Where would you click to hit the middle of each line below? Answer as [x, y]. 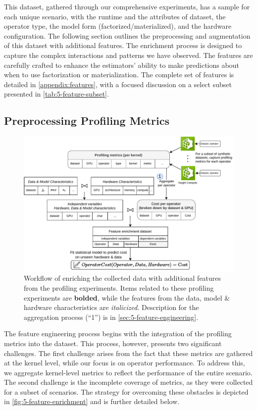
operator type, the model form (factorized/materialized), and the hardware [118, 26]
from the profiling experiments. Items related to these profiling [119, 287]
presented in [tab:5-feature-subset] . [56, 94]
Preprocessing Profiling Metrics [87, 121]
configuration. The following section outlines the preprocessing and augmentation [127, 35]
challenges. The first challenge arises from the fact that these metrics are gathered [128, 353]
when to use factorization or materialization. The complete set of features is [119, 75]
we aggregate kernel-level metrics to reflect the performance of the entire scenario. [128, 372]
